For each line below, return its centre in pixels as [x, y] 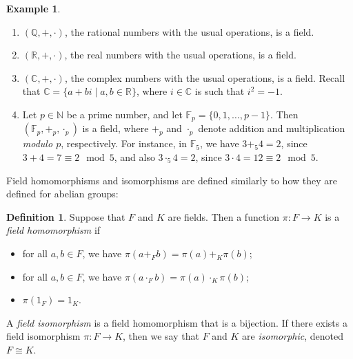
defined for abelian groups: [62, 194]
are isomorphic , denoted [293, 336]
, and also [134, 157]
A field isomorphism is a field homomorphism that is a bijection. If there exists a [177, 322]
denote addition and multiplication [272, 128]
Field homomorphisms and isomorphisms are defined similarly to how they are [172, 180]
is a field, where [115, 128]
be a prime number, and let [124, 114]
